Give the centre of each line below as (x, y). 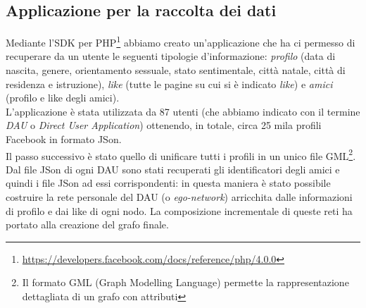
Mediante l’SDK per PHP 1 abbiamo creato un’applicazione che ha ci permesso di (181, 41)
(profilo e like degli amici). (63, 98)
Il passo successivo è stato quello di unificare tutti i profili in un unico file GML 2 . (181, 154)
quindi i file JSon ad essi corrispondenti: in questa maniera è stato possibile (168, 183)
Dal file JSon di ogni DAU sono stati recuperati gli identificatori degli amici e (173, 169)
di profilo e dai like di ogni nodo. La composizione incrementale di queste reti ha (179, 210)
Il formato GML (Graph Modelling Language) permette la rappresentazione (185, 282)
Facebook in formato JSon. (64, 139)
